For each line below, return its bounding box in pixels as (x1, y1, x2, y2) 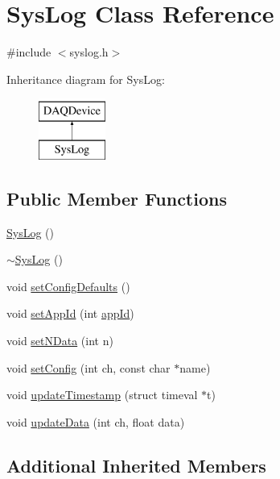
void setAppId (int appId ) (6, 305, 134, 322)
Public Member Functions (6, 185, 227, 210)
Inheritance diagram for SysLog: (6, 70, 165, 87)
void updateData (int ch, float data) (6, 413, 185, 430)
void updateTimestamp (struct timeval (6, 386, 198, 403)
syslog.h (69, 44, 109, 60)
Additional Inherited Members (6, 452, 266, 477)
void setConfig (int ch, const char (6, 359, 171, 376)
